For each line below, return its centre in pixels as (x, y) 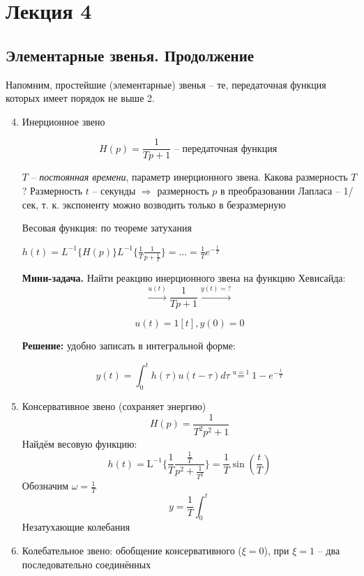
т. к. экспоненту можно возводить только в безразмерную (164, 204)
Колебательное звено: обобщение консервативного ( (132, 551)
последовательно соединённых (86, 564)
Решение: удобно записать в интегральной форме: (129, 346)
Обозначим (45, 486)
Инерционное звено (63, 121)
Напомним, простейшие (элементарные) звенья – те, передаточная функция (166, 84)
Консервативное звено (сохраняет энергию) (114, 406)
